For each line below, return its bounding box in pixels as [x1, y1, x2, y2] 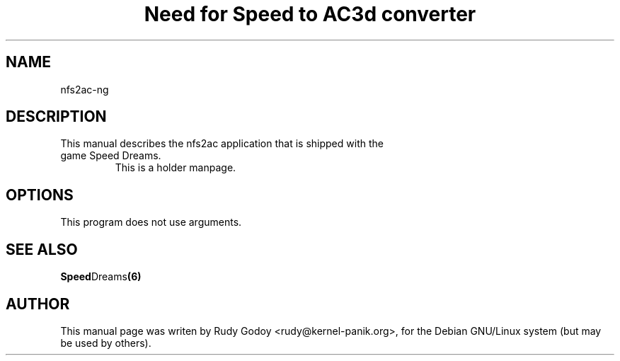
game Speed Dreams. [60, 149, 161, 162]
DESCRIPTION [6, 108, 107, 126]
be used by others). [60, 336, 151, 349]
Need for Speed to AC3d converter [144, 2, 476, 26]
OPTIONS [6, 185, 74, 204]
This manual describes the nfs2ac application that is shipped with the [60, 137, 384, 150]
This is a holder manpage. [115, 161, 236, 174]
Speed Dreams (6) [60, 270, 142, 283]
